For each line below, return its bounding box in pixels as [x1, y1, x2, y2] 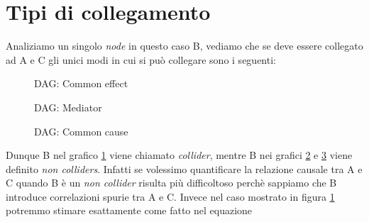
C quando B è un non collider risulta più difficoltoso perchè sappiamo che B [6, 175, 337, 190]
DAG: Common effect [34, 76, 128, 91]
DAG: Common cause [34, 123, 128, 138]
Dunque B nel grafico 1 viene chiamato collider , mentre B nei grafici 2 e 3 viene [6, 148, 353, 162]
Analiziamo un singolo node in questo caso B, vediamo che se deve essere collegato [6, 38, 363, 53]
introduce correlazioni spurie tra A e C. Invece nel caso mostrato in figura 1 [6, 189, 335, 204]
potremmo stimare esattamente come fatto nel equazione [6, 203, 253, 218]
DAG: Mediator [34, 99, 102, 114]
